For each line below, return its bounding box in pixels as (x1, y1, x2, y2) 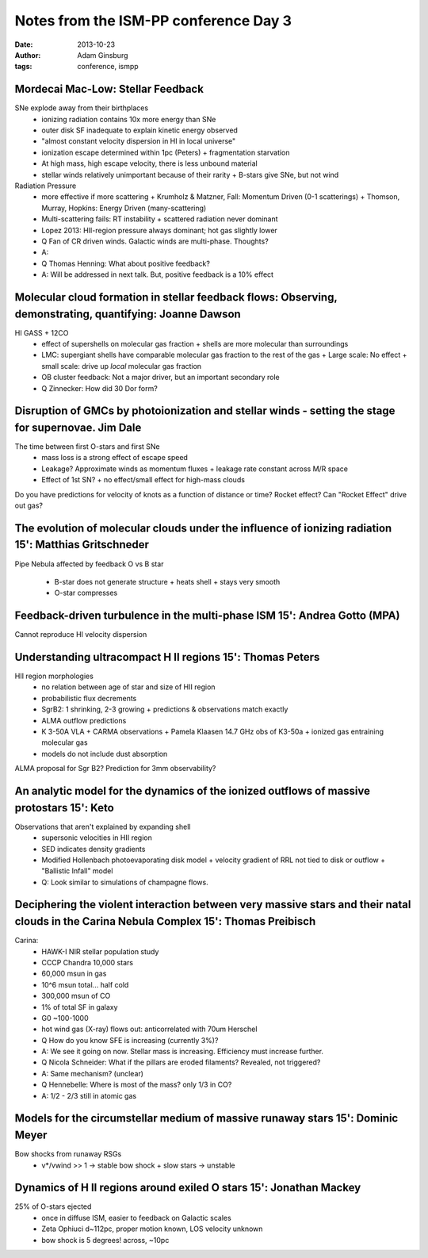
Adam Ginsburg (77, 50, 128, 59)
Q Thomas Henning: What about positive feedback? (41, 259, 210, 268)
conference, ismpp (77, 62, 139, 71)
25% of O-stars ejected (14, 1202, 92, 1211)
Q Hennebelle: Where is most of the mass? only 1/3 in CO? (41, 1080, 232, 1090)
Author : (14, 50, 41, 59)
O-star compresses (54, 588, 118, 598)
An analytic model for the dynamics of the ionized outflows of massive (14, 784, 371, 798)
